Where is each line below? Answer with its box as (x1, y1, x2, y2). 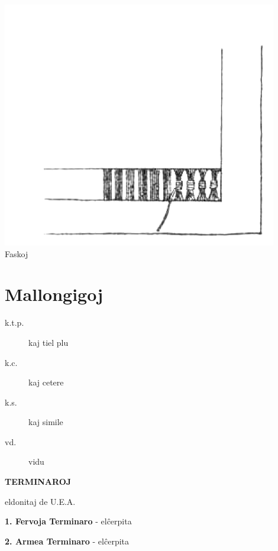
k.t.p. (5, 316, 24, 329)
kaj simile (28, 416, 63, 428)
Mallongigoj (5, 282, 104, 306)
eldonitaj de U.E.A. (5, 495, 76, 507)
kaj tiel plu (28, 336, 69, 348)
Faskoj (5, 247, 28, 260)
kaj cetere (28, 376, 64, 388)
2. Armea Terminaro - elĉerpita (5, 534, 130, 547)
